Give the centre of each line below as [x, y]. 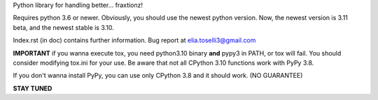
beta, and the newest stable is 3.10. [64, 27]
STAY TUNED [33, 88]
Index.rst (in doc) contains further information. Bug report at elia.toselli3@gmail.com [134, 40]
